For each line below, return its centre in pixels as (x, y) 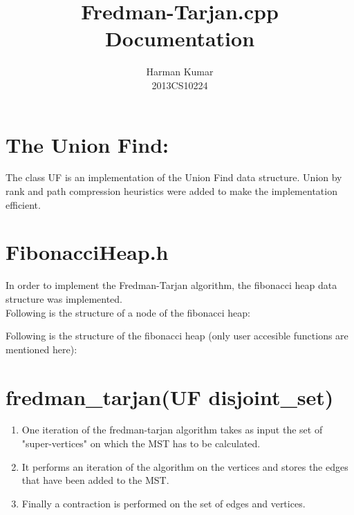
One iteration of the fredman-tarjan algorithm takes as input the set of (172, 430)
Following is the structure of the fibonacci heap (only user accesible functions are (177, 336)
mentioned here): (41, 349)
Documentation (180, 38)
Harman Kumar (180, 72)
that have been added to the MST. (95, 480)
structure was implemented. (64, 298)
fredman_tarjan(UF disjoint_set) (170, 396)
